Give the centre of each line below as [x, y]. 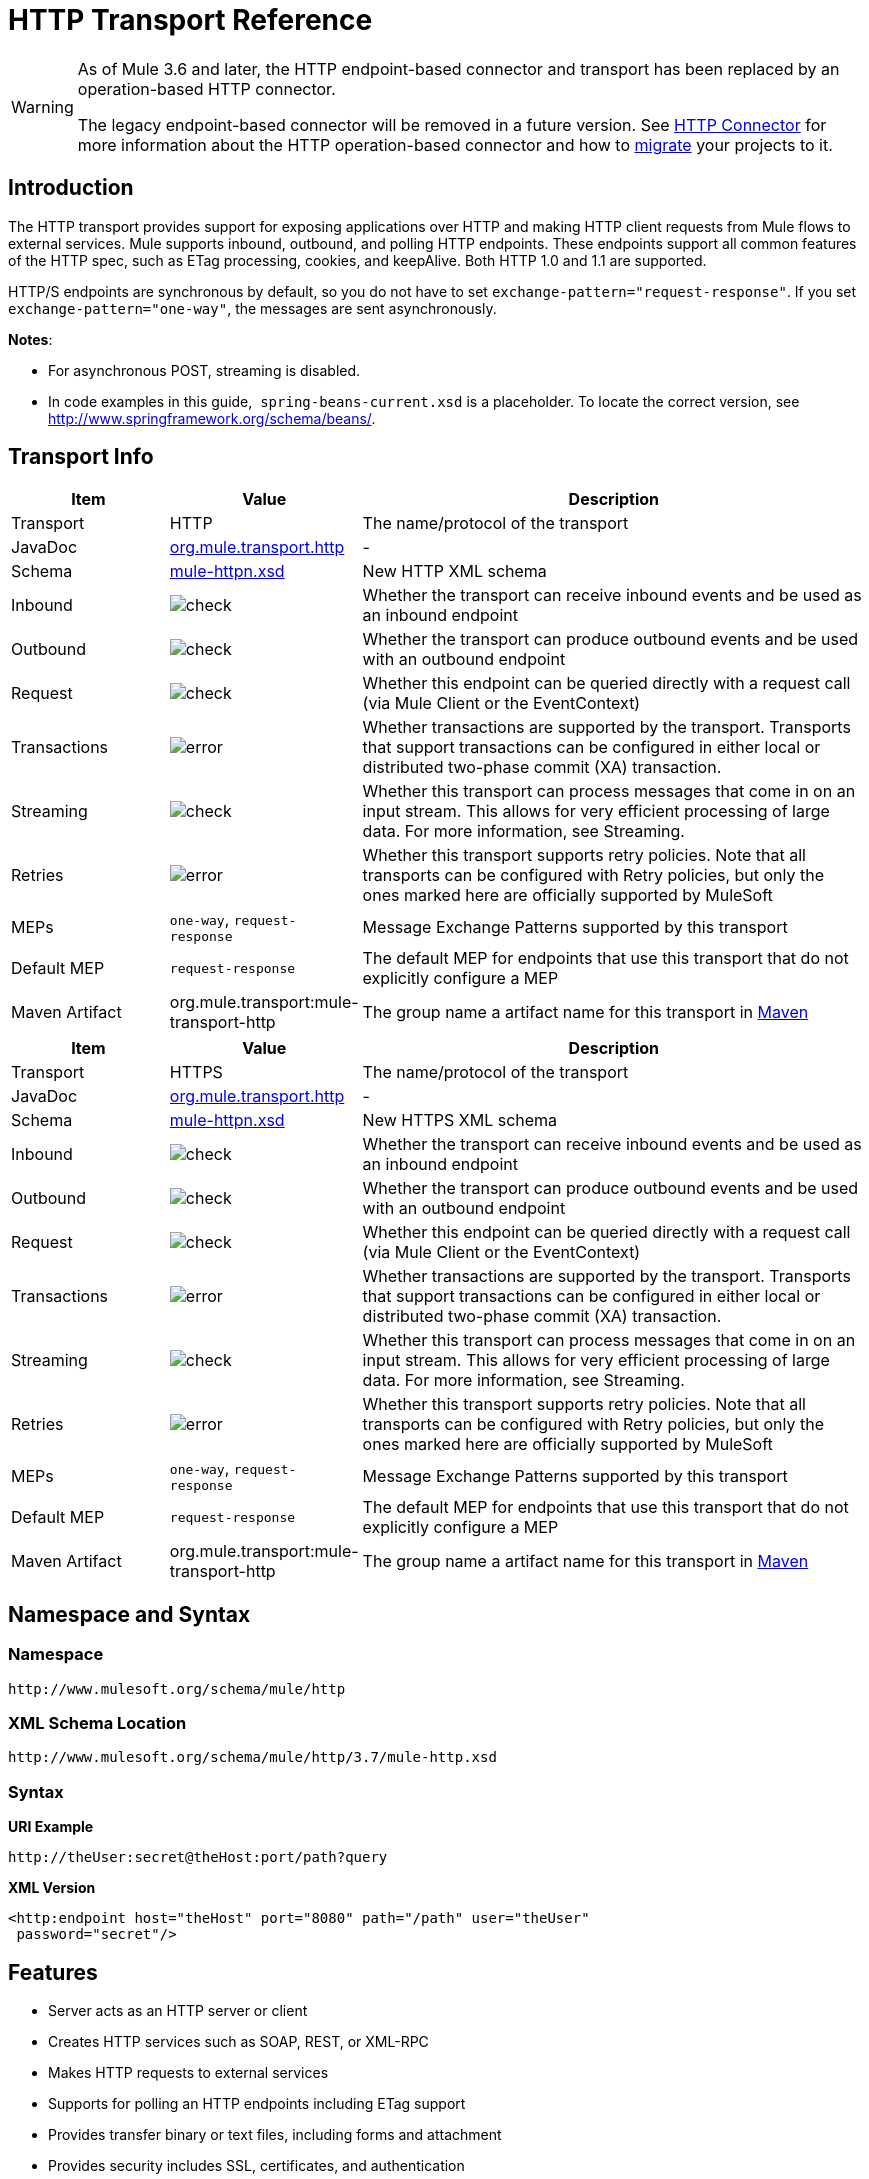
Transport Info [81, 457]
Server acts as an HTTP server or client [178, 2010]
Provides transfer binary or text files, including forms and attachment [275, 2134]
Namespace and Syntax [129, 1614]
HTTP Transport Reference [190, 20]
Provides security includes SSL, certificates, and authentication [256, 2165]
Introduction [71, 188]
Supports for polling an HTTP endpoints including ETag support [257, 2103]
